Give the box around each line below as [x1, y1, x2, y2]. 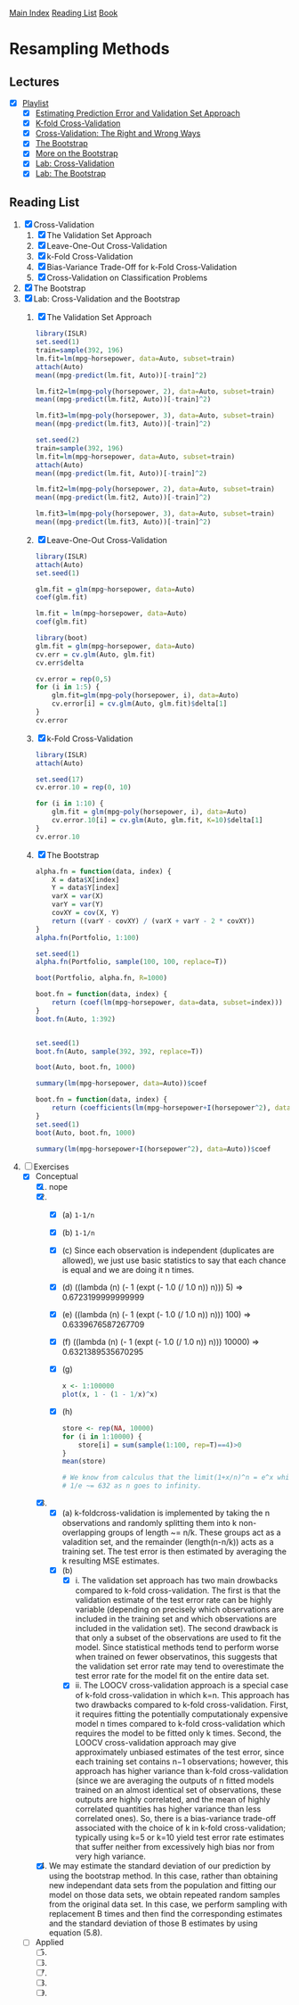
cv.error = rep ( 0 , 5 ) [35, 674, 112, 683]
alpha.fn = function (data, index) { [35, 867, 172, 876]
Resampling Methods [9, 39, 170, 59]
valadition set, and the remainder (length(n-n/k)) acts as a [61, 1537, 274, 1547]
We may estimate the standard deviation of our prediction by [48, 1861, 271, 1871]
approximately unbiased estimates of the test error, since [75, 1747, 285, 1758]
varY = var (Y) [52, 900, 104, 909]
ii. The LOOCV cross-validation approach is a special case [75, 1680, 289, 1691]
